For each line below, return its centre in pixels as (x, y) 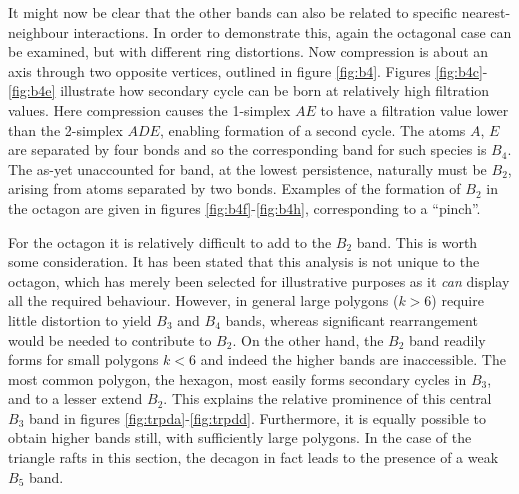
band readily (447, 339)
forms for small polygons (83, 359)
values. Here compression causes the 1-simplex (149, 109)
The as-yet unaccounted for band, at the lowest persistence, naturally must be (247, 168)
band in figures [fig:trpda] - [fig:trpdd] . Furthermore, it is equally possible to (257, 417)
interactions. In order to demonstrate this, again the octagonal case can (292, 31)
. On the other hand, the (308, 339)
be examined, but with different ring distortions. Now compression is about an (248, 51)
